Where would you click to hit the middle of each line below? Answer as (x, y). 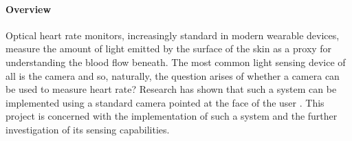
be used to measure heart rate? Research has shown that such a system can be (171, 89)
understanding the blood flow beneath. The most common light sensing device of (176, 62)
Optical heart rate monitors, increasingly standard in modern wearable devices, (173, 35)
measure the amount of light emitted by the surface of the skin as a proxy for (169, 48)
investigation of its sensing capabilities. (88, 129)
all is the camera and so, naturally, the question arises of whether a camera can (173, 75)
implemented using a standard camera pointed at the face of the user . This (165, 102)
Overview (29, 9)
